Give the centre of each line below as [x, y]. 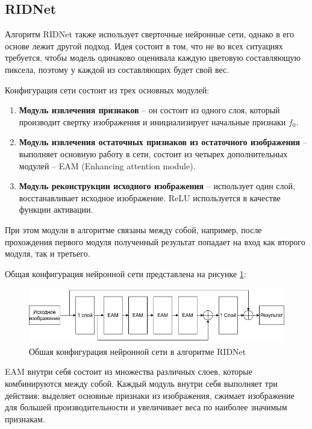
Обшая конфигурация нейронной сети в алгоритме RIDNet [138, 351]
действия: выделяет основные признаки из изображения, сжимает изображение [150, 395]
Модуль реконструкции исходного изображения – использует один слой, [157, 186]
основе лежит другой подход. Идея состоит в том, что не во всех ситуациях [144, 45]
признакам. [25, 418]
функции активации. [56, 209]
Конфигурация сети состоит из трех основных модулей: [107, 89]
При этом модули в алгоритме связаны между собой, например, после [133, 229]
